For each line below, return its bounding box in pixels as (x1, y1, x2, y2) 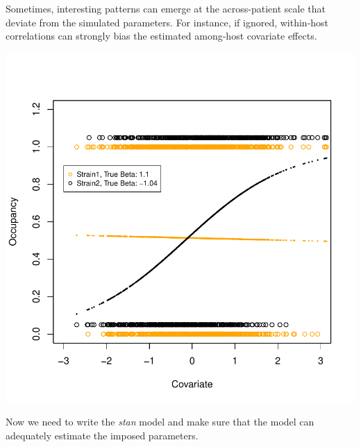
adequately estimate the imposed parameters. (6, 428, 199, 442)
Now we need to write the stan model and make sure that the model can (6, 414, 314, 429)
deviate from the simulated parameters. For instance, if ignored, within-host (6, 15, 329, 29)
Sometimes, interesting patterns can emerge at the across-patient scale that (6, 1, 326, 15)
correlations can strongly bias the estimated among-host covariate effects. (6, 28, 317, 43)
